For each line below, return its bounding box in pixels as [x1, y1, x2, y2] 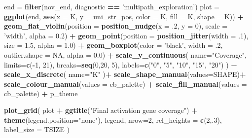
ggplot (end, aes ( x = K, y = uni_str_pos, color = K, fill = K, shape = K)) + [4, 11, 244, 21]
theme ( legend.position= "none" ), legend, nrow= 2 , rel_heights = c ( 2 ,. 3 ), [4, 114, 222, 125]
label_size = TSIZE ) [4, 124, 70, 135]
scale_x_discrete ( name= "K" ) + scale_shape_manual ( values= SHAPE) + [4, 69, 246, 79]
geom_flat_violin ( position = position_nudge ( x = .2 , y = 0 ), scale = [4, 21, 228, 31]
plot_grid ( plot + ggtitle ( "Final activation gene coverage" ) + [4, 104, 198, 115]
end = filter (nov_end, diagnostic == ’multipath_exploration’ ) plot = [4, 1, 219, 11]
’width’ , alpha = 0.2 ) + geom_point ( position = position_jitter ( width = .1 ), [4, 30, 249, 40]
